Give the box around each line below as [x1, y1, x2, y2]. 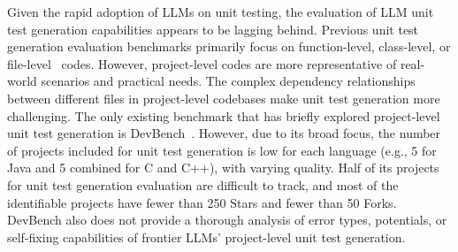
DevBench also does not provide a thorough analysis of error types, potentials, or [7, 210, 447, 229]
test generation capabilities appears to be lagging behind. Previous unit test [7, 19, 419, 38]
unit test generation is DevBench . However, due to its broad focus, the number [7, 124, 441, 142]
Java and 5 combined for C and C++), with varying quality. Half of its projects [7, 158, 439, 177]
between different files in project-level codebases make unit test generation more [7, 88, 440, 107]
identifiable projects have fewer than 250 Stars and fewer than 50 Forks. [7, 193, 397, 211]
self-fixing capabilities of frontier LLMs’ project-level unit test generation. [7, 227, 406, 246]
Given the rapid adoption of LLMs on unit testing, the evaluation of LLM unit [7, 3, 434, 20]
